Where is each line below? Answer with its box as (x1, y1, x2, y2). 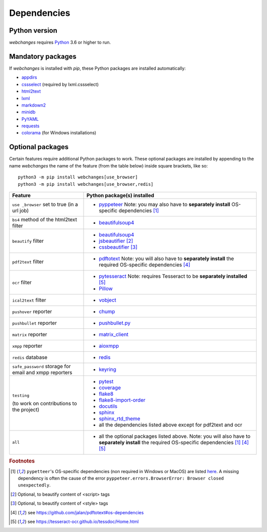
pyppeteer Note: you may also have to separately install (99, 201, 230, 208)
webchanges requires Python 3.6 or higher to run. (9, 40, 111, 46)
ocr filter (12, 279, 32, 286)
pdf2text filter (12, 258, 44, 265)
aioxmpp (99, 342, 119, 349)
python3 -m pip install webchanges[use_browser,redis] (18, 181, 154, 187)
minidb (21, 109, 36, 115)
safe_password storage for (12, 363, 71, 370)
